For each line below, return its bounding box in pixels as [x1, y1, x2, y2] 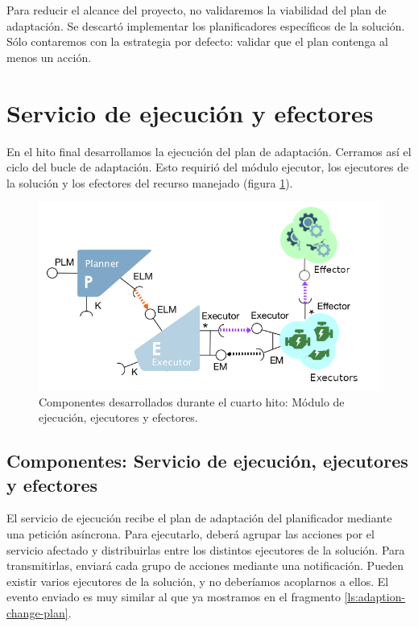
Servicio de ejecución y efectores [6, 96, 374, 129]
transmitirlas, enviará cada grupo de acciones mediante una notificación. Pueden [6, 557, 404, 574]
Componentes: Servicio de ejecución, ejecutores [6, 448, 408, 473]
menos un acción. [6, 48, 92, 65]
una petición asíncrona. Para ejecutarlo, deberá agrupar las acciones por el [6, 526, 375, 542]
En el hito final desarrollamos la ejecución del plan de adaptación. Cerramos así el [6, 142, 412, 159]
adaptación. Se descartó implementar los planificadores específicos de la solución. [6, 17, 405, 34]
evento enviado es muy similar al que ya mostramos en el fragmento [6, 588, 341, 605]
